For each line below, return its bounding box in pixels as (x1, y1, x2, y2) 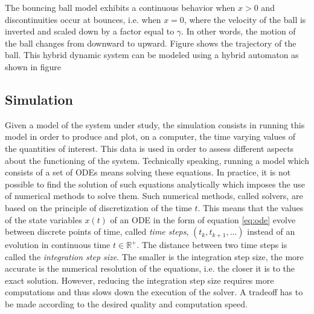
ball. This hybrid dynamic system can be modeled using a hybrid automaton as (5, 48, 299, 61)
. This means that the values (197, 201, 304, 214)
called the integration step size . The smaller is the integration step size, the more (5, 250, 304, 263)
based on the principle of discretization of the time (5, 201, 192, 214)
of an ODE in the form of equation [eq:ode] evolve (110, 213, 296, 226)
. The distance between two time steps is (136, 238, 287, 251)
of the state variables (5, 213, 82, 226)
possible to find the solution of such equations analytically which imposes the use (5, 177, 305, 190)
